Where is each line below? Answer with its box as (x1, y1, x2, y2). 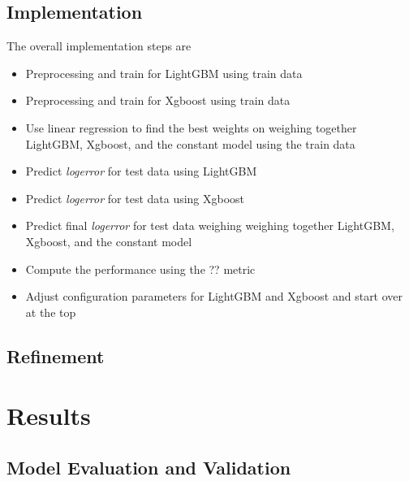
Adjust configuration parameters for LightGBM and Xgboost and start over (25, 288, 403, 305)
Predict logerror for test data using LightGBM (25, 162, 257, 180)
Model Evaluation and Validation (6, 454, 291, 479)
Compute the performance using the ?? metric (25, 260, 256, 277)
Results (6, 399, 91, 432)
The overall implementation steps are (6, 37, 192, 54)
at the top (25, 303, 76, 320)
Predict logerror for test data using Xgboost (25, 189, 245, 206)
